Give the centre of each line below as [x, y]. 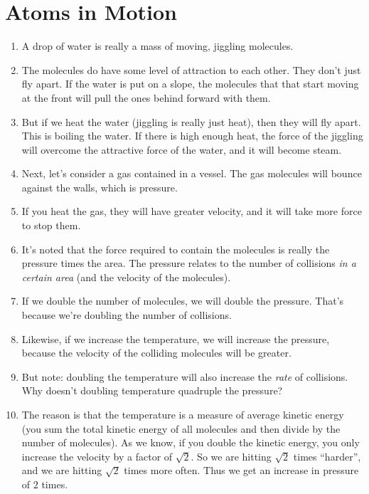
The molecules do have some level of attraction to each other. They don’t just [191, 69]
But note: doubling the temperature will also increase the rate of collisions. [185, 376]
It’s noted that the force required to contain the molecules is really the [176, 249]
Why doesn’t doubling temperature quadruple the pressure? [152, 390]
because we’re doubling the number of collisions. [127, 315]
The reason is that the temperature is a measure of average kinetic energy [183, 414]
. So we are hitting [231, 456]
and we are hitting [62, 470]
